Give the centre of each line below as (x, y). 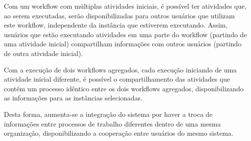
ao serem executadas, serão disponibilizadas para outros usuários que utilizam (119, 15)
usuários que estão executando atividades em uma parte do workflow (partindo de (125, 34)
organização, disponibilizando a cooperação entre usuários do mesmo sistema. (119, 133)
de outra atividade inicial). (44, 53)
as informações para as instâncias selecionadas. (73, 98)
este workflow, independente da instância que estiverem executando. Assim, (116, 25)
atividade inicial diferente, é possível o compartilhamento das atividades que (117, 79)
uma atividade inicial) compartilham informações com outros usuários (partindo (123, 44)
